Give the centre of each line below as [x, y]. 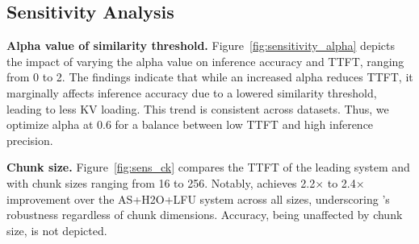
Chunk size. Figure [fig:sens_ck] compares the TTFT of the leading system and [208, 167]
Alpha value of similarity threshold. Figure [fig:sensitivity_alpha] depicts [201, 45]
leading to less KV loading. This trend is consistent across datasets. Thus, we [198, 108]
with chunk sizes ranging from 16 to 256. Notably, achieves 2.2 [161, 182]
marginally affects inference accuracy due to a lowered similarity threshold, [192, 92]
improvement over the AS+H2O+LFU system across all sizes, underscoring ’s [198, 199]
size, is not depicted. [57, 230]
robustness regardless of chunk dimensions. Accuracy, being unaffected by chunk [205, 215]
